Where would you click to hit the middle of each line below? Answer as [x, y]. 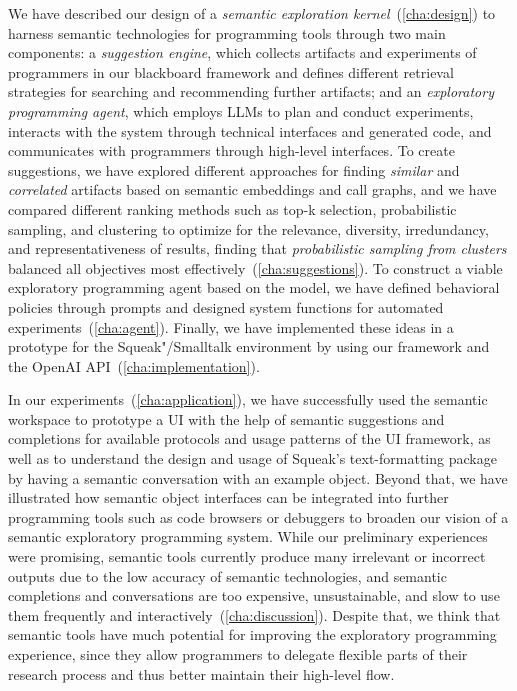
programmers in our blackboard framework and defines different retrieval [231, 71]
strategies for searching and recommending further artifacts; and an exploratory [251, 91]
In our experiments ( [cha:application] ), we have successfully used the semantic [248, 399]
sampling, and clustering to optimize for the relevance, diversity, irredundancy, [248, 228]
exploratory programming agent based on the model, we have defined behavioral [254, 287]
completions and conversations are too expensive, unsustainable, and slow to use [254, 595]
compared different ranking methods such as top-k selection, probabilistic [232, 208]
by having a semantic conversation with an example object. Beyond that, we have [258, 477]
